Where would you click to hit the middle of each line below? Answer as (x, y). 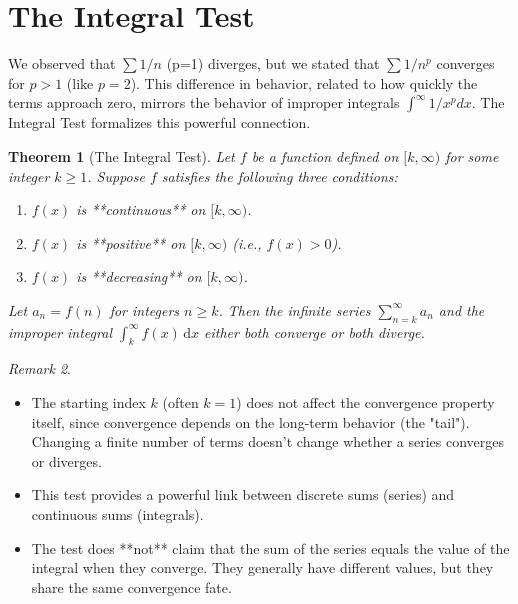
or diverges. (66, 460)
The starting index (88, 402)
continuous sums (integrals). (117, 514)
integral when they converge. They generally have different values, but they (262, 567)
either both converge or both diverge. (314, 331)
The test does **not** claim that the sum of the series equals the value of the (270, 547)
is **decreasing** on (139, 276)
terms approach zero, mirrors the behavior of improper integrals (204, 102)
